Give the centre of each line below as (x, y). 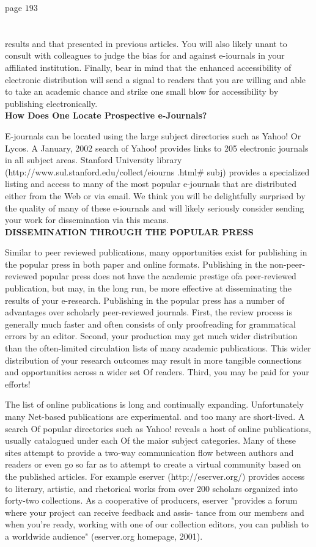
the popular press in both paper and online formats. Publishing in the (136, 264)
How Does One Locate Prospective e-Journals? (106, 115)
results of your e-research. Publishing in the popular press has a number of (145, 300)
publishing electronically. (51, 103)
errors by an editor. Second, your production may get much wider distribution (151, 336)
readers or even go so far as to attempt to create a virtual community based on (153, 464)
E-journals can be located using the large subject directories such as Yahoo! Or (153, 135)
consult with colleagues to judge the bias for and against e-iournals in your (145, 55)
